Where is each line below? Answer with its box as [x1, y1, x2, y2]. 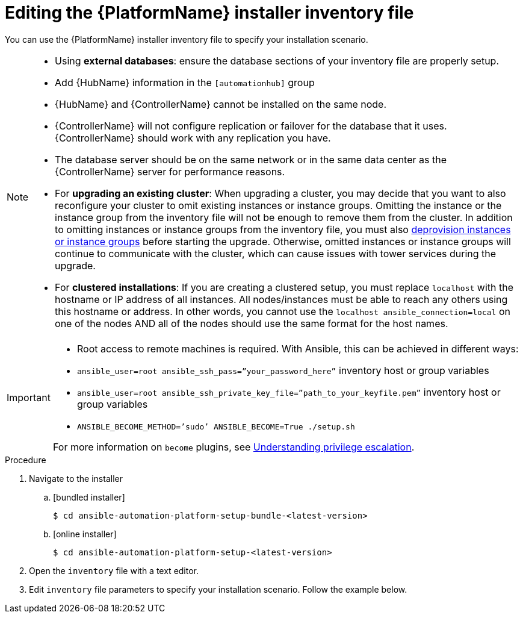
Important [7, 392, 51, 404]
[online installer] [53, 528, 117, 539]
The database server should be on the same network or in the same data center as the [55, 153, 447, 166]
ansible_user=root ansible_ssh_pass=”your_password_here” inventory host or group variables [76, 364, 489, 376]
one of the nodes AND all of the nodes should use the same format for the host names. [55, 317, 448, 329]
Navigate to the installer [29, 473, 123, 484]
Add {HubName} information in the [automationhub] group [55, 76, 315, 89]
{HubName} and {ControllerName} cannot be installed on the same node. [55, 98, 387, 110]
